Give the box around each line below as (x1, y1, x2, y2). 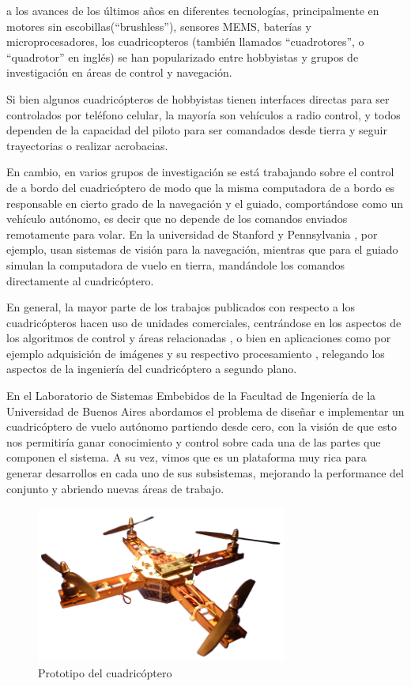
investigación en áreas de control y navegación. (6, 64, 232, 81)
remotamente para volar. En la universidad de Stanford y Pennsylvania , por (6, 225, 378, 242)
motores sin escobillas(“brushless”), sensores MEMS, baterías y (6, 17, 311, 34)
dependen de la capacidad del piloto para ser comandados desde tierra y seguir (6, 122, 387, 138)
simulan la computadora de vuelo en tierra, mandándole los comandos (6, 256, 345, 273)
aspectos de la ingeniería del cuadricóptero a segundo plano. (6, 360, 297, 377)
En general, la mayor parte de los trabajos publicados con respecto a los (6, 299, 355, 315)
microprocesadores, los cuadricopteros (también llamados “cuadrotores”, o (6, 33, 364, 50)
